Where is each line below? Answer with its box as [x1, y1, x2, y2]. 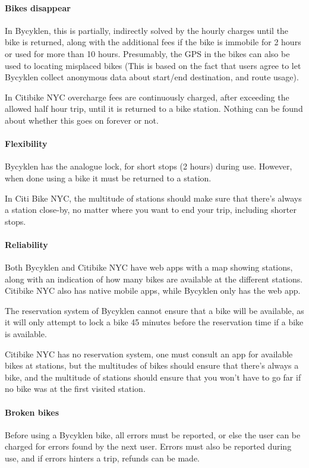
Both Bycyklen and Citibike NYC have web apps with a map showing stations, [5, 261, 293, 274]
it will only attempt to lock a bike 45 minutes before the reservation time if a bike [5, 316, 304, 328]
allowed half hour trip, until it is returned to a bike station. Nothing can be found [5, 102, 303, 115]
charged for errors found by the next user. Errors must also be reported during [5, 440, 292, 453]
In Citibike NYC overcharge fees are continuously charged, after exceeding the [5, 90, 289, 103]
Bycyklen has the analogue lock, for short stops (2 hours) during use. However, [5, 160, 292, 172]
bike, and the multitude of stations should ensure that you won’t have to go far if [5, 370, 301, 383]
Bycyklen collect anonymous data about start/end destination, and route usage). [5, 71, 299, 83]
